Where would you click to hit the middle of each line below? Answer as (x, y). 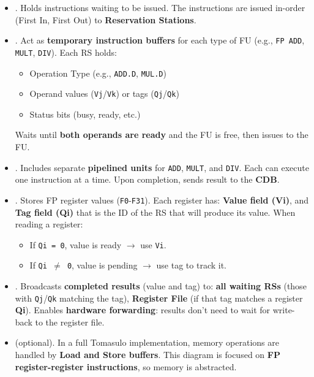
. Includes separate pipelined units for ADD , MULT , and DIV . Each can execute (162, 167)
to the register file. (70, 322)
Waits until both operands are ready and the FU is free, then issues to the (162, 135)
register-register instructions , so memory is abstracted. (126, 366)
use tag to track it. (191, 265)
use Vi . (153, 244)
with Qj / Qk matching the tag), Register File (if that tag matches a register (159, 298)
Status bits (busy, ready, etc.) (85, 114)
